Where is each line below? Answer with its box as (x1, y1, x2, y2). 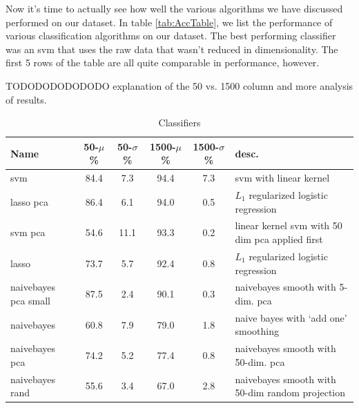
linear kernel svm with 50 (235, 218, 342, 233)
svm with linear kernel (235, 171, 330, 185)
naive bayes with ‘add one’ (235, 310, 347, 324)
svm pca (10, 225, 46, 240)
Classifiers (158, 115, 201, 130)
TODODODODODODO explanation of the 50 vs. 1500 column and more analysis (6, 78, 353, 93)
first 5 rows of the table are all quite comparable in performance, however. (6, 55, 320, 70)
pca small (10, 293, 51, 307)
